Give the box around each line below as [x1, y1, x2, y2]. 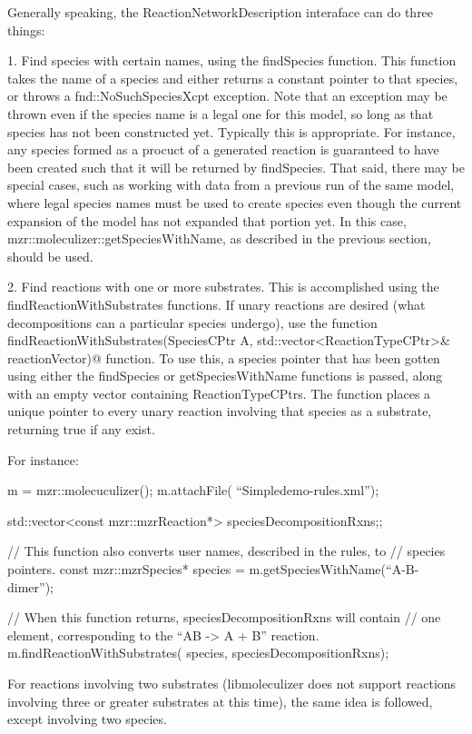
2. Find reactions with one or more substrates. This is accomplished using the [7, 277, 439, 296]
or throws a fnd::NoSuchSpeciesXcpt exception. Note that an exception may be [7, 86, 447, 105]
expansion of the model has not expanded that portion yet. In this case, [7, 211, 407, 230]
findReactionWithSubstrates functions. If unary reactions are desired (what [7, 294, 426, 313]
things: [7, 20, 45, 39]
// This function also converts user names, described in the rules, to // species [7, 541, 446, 560]
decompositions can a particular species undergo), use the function [7, 312, 378, 332]
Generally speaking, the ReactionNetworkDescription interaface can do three [7, 3, 434, 21]
